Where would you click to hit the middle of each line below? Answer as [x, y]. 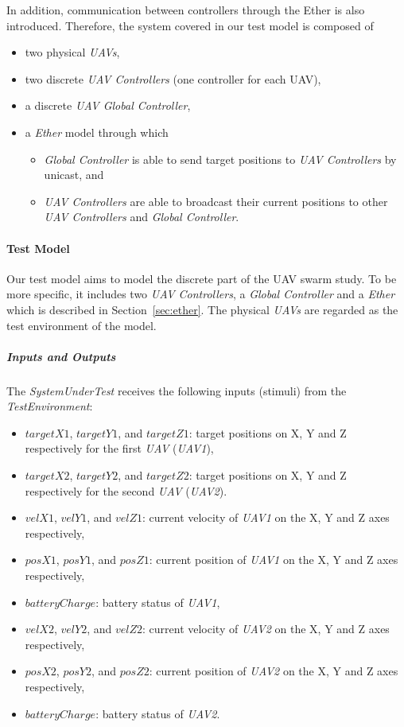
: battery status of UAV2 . [158, 713]
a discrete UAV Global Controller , [108, 105]
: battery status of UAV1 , [158, 602]
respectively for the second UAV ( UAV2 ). [126, 490]
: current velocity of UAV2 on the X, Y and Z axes [266, 629]
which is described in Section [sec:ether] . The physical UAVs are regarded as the [202, 309]
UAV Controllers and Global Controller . [142, 217]
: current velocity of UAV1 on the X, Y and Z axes [266, 517]
